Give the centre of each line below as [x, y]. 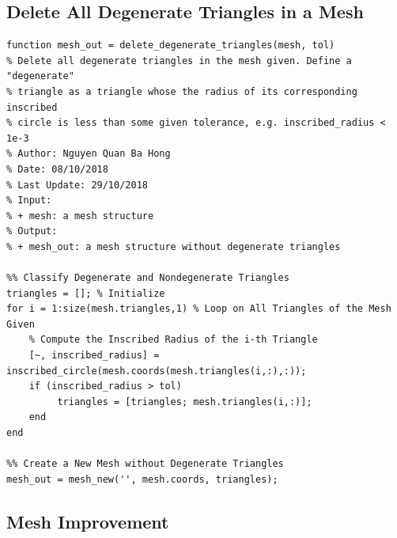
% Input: [29, 201]
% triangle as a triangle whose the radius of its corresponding [182, 91]
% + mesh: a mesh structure [80, 216]
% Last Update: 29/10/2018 [77, 185]
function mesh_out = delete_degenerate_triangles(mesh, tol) [171, 45]
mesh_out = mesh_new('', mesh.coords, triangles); [142, 479]
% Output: [32, 231]
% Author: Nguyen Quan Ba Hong [89, 154]
